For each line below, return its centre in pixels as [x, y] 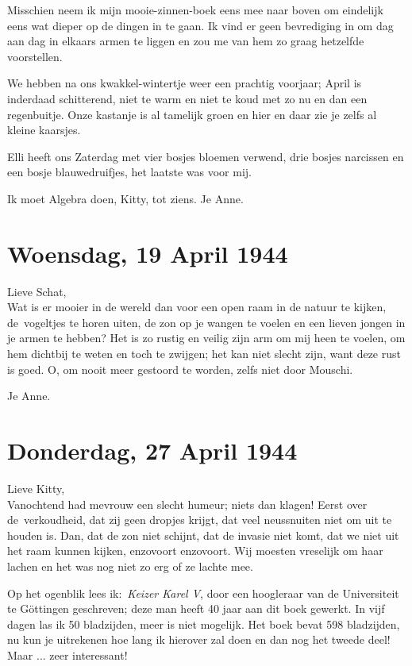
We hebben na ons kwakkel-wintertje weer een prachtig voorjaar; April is [185, 83]
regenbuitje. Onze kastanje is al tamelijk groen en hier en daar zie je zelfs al [192, 114]
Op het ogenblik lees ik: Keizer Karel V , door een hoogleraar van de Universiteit [203, 593]
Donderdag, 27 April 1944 [152, 450]
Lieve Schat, [37, 291]
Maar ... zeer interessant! [67, 654]
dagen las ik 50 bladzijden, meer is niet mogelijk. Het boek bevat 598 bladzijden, [204, 624]
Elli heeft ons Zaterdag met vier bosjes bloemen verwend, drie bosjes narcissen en [206, 156]
